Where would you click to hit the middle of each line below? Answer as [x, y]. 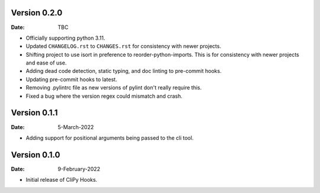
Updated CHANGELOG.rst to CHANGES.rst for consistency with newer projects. [124, 46]
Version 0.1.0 [36, 155]
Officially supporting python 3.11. [65, 38]
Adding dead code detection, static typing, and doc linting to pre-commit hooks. [124, 71]
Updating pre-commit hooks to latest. [71, 79]
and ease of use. [46, 63]
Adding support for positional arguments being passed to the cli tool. [110, 138]
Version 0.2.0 [37, 13]
